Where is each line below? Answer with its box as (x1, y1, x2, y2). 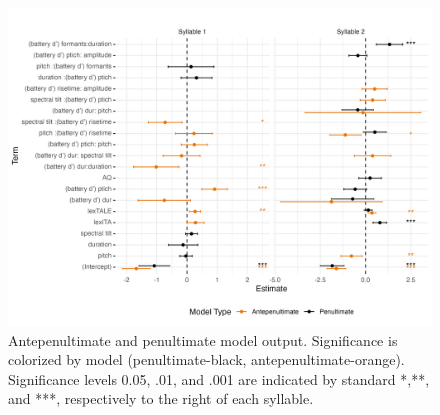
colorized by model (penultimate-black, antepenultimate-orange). (8, 349, 405, 370)
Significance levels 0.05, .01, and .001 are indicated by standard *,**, (8, 368, 430, 389)
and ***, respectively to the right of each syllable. (8, 388, 314, 409)
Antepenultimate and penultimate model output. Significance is (8, 329, 398, 350)
